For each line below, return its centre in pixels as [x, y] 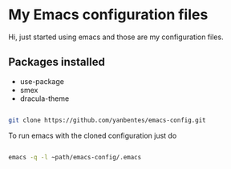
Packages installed [57, 62]
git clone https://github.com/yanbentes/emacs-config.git [107, 120]
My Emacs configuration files [108, 15]
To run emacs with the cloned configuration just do [93, 135]
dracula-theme [45, 99]
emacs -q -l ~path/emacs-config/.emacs [75, 157]
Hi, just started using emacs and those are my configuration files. [116, 37]
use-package [42, 81]
